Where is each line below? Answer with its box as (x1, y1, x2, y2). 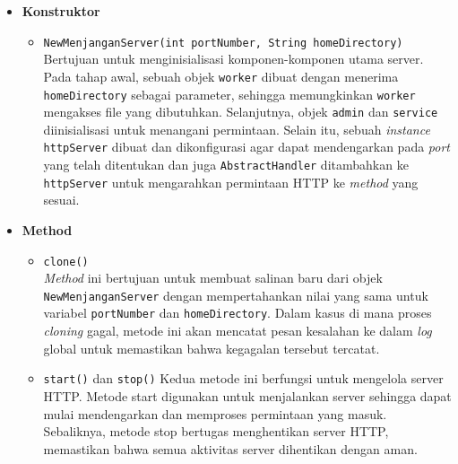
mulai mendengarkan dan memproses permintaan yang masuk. (43, 404, 387, 423)
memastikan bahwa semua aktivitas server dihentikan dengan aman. (43, 439, 418, 458)
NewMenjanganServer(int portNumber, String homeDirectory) (43, 36, 403, 49)
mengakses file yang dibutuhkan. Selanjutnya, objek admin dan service (43, 102, 438, 121)
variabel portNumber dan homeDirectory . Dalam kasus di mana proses (43, 303, 432, 322)
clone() (43, 255, 89, 268)
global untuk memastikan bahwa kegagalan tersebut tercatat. (43, 338, 380, 357)
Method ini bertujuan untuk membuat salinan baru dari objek (43, 268, 383, 287)
